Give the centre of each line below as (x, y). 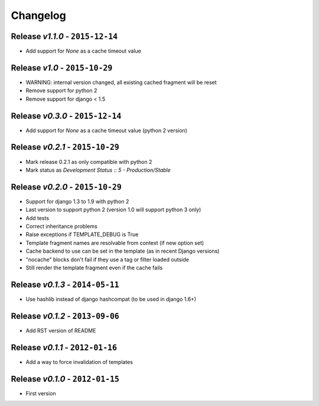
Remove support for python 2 (61, 91)
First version (41, 393)
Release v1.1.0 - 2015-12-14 (64, 36)
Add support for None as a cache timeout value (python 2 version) (106, 130)
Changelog (38, 15)
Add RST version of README (61, 330)
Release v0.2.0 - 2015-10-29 (66, 187)
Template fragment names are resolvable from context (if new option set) (115, 243)
